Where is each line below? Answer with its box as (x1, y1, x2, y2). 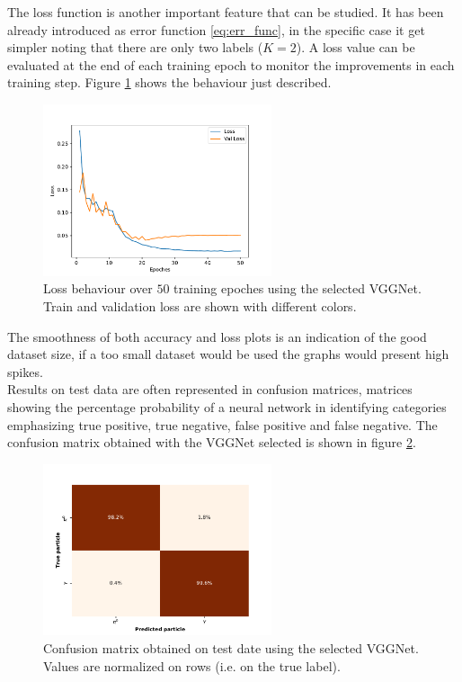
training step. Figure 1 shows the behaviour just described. (7, 73, 332, 92)
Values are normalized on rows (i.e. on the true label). (43, 656, 341, 675)
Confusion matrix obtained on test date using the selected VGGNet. (43, 639, 419, 658)
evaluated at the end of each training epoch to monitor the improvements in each (7, 55, 455, 74)
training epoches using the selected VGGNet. (173, 279, 422, 298)
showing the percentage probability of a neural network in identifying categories (7, 397, 447, 416)
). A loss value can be (296, 38, 415, 57)
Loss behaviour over (43, 279, 153, 298)
